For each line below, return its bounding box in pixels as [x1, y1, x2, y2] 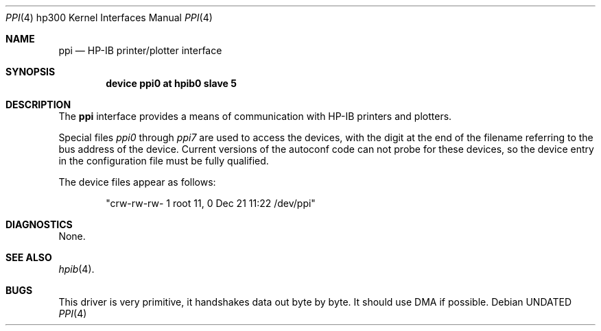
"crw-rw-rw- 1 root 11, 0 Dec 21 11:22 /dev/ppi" [106, 197, 316, 209]
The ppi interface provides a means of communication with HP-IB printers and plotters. [58, 110, 452, 122]
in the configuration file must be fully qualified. [58, 155, 269, 167]
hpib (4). [58, 263, 95, 275]
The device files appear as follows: [58, 176, 216, 188]
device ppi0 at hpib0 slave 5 [106, 77, 237, 89]
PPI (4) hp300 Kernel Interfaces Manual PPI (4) [5, 12, 213, 23]
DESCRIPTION [5, 99, 71, 110]
